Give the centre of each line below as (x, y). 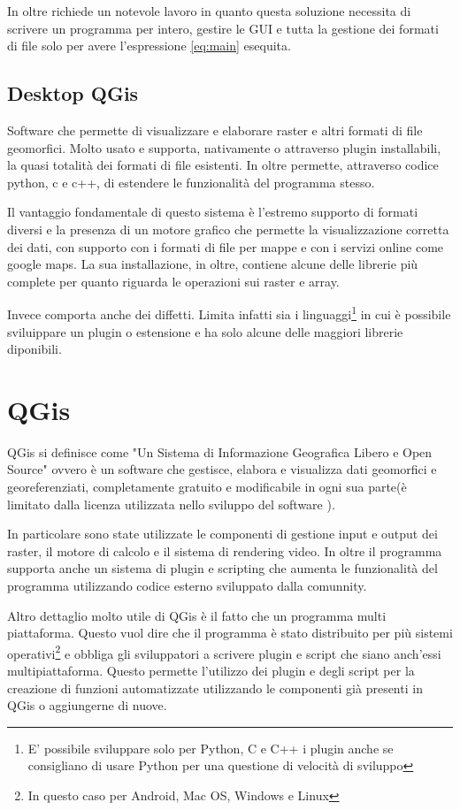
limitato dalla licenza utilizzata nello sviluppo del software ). (171, 504)
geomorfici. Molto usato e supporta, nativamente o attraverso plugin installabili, (224, 147)
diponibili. (34, 349)
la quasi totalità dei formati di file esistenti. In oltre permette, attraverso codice (223, 165)
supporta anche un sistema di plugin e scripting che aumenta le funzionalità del (222, 568)
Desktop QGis (73, 93)
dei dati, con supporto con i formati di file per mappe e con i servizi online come (226, 246)
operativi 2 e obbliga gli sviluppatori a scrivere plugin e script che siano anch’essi (224, 652)
